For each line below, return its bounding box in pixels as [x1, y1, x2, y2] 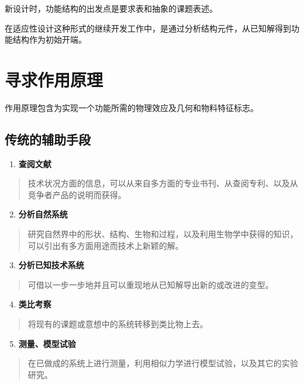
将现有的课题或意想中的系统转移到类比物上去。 [27, 318, 208, 330]
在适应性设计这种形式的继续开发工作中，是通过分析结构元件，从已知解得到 [5, 22, 291, 34]
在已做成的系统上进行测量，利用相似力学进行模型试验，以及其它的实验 [27, 357, 298, 369]
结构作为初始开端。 [12, 33, 87, 46]
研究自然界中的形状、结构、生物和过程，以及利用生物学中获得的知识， [27, 228, 298, 240]
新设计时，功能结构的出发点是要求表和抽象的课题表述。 [5, 2, 217, 14]
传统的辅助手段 [5, 130, 91, 148]
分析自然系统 [18, 208, 68, 220]
